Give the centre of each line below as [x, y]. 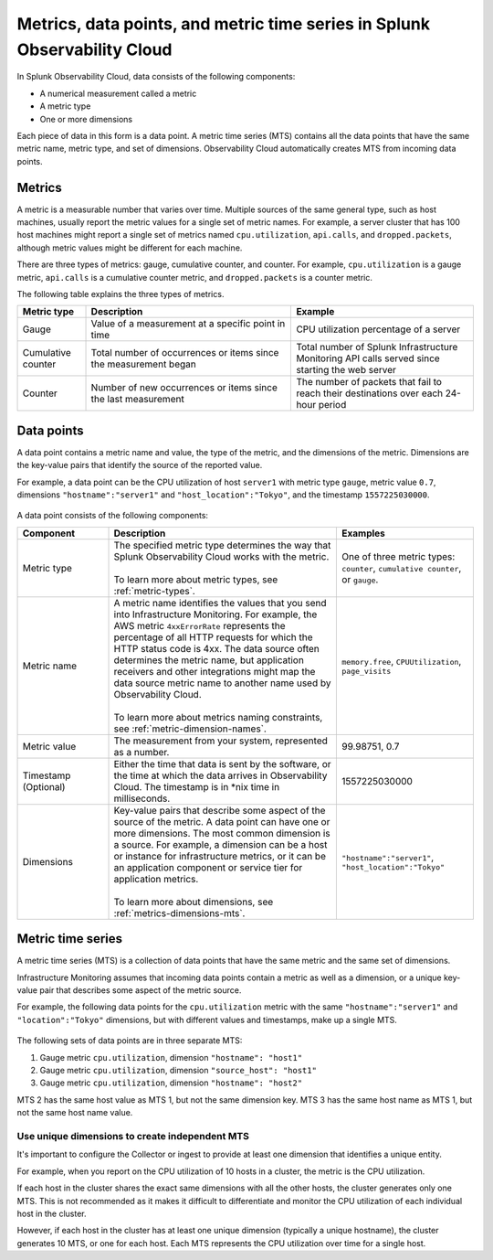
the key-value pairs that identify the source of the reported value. [140, 465]
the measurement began [143, 364]
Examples [363, 533]
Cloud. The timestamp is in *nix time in [197, 786]
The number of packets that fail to [369, 382]
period [332, 405]
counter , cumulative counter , [402, 568]
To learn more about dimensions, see [194, 902]
